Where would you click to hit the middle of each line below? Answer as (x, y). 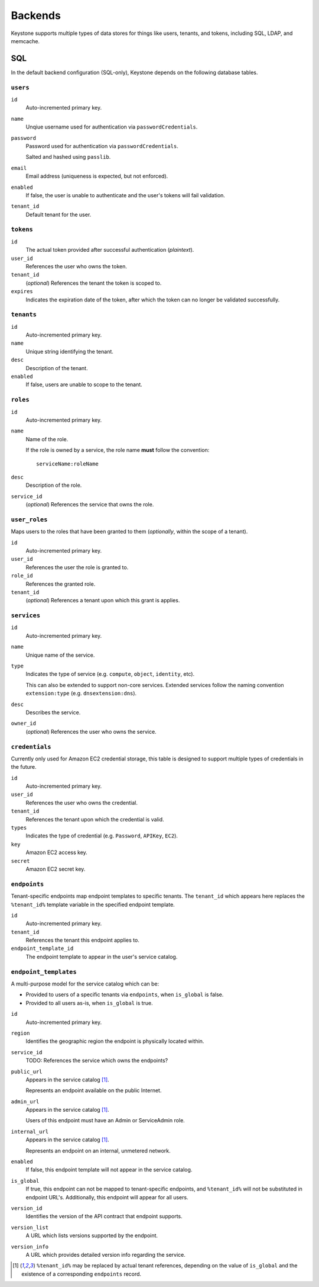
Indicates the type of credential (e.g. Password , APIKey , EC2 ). (102, 836)
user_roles (29, 519)
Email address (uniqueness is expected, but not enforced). (97, 176)
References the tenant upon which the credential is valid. (95, 819)
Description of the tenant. (57, 368)
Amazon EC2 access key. (57, 852)
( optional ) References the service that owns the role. (90, 505)
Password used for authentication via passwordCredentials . (102, 146)
